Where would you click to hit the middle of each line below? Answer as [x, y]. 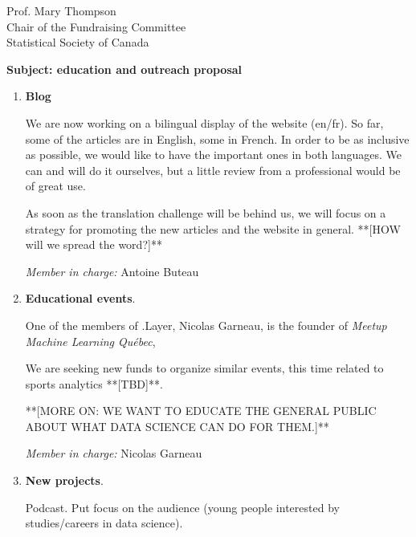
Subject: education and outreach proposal [124, 69]
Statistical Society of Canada [78, 42]
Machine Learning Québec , [90, 341]
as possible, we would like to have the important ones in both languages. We [214, 155]
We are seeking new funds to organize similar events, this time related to [204, 368]
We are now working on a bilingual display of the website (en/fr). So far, [204, 122]
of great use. [55, 186]
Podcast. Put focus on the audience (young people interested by [182, 507]
